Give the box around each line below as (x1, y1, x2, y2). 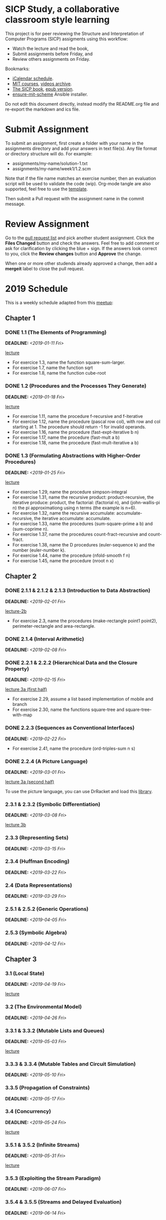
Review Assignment (5, 218, 89, 230)
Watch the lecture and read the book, (12, 45, 89, 51)
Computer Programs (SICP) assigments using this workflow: (5, 36, 128, 42)
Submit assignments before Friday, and (12, 51, 93, 57)
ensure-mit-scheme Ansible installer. (12, 91, 88, 97)
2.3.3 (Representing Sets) (5, 834, 69, 841)
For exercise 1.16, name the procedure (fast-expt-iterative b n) (12, 429, 139, 435)
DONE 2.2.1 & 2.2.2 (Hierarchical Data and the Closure (5, 659, 138, 666)
